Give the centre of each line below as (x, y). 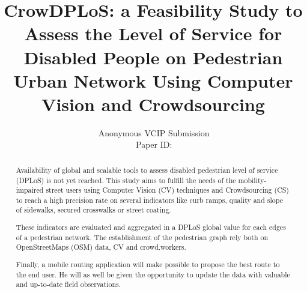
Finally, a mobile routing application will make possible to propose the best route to (148, 264)
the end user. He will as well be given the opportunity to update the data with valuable (153, 274)
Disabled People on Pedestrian (153, 57)
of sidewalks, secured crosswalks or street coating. (93, 210)
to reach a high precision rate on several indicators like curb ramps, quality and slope (149, 200)
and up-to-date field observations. (68, 284)
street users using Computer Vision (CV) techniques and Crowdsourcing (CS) (167, 190)
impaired (30, 190)
